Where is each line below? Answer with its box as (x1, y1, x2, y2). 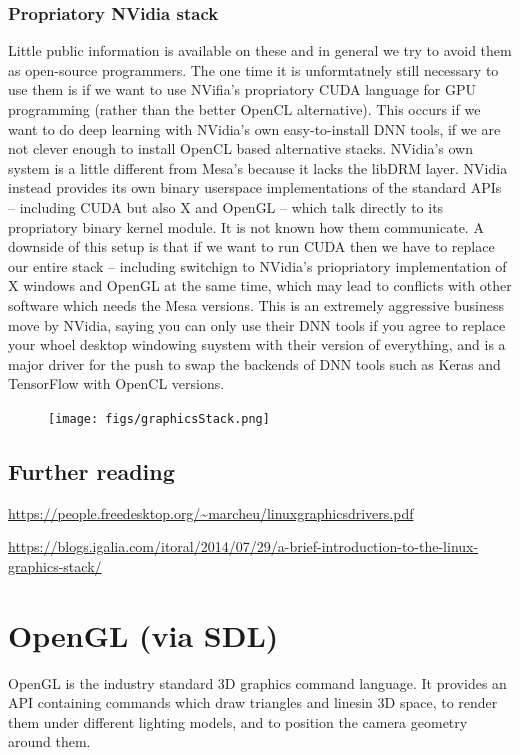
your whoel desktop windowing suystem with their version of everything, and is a (8, 334, 506, 355)
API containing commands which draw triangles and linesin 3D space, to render (8, 692, 498, 713)
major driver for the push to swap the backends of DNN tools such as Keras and (8, 353, 501, 374)
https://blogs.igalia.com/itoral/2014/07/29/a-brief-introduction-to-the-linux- (8, 536, 479, 557)
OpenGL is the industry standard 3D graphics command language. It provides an (8, 672, 507, 693)
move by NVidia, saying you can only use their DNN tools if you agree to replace (8, 314, 506, 335)
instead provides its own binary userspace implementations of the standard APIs (8, 177, 502, 198)
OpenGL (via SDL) (8, 614, 279, 655)
